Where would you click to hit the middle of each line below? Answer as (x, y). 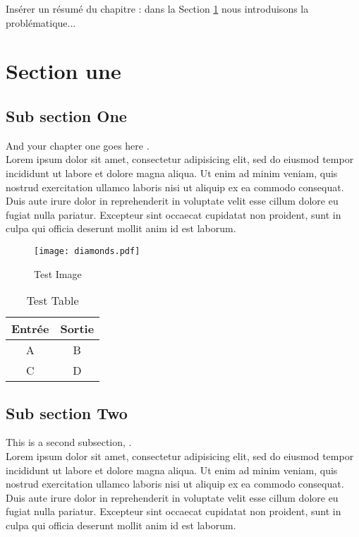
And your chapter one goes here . (78, 145)
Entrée (30, 329)
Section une (63, 71)
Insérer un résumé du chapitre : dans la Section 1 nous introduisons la (157, 8)
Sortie (77, 329)
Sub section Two (67, 412)
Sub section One (66, 115)
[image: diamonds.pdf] (87, 251)
